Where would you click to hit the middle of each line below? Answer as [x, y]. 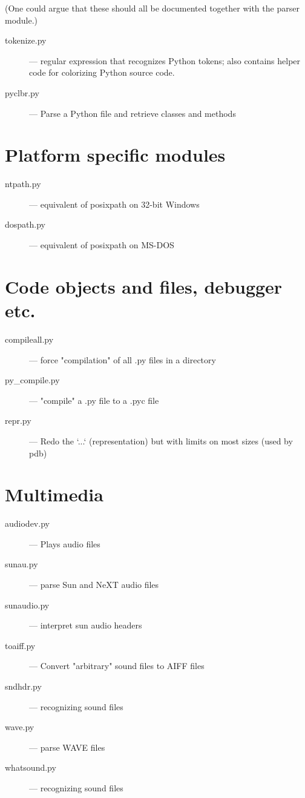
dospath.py [25, 224]
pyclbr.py [22, 92]
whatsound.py [31, 767]
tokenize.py [26, 40]
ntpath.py [23, 184]
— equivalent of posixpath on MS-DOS [102, 245]
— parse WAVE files [67, 747]
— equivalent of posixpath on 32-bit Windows [114, 204]
